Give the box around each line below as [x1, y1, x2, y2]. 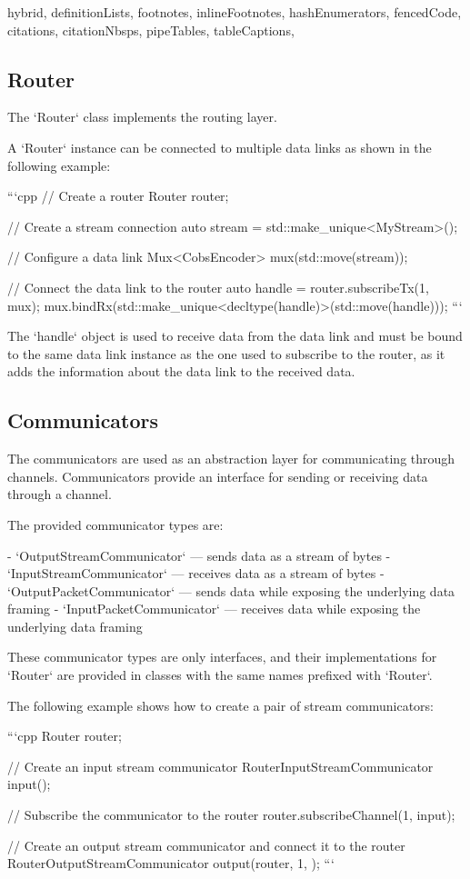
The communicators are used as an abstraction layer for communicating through [7, 449, 455, 468]
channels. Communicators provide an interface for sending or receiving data [7, 466, 428, 485]
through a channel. [7, 484, 112, 504]
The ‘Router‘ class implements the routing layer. [7, 107, 277, 126]
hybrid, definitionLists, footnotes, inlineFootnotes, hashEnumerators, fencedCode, [7, 3, 462, 21]
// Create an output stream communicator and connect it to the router [7, 835, 405, 854]
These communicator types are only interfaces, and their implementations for [7, 647, 437, 666]
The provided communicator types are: [7, 514, 224, 534]
